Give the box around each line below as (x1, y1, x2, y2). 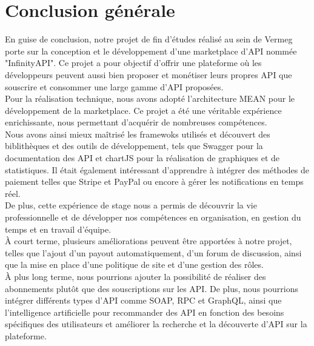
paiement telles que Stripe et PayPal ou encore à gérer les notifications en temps (5, 175, 304, 188)
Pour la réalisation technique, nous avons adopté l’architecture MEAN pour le (5, 92, 295, 105)
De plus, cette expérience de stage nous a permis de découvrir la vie (5, 199, 257, 211)
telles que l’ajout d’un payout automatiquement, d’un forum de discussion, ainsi (5, 246, 302, 259)
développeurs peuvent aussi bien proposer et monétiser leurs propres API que (5, 68, 292, 81)
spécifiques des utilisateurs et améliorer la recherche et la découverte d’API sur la (5, 318, 307, 330)
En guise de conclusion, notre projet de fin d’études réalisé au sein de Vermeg (5, 33, 293, 45)
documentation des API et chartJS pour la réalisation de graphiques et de (5, 151, 280, 164)
